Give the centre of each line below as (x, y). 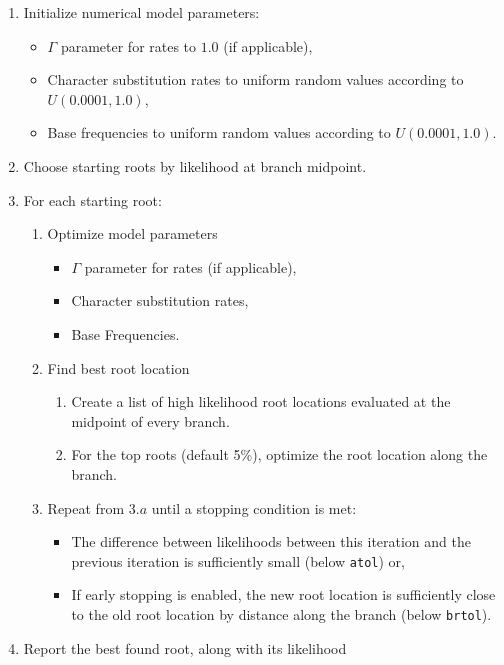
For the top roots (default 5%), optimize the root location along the (279, 454)
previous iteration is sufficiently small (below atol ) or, (238, 560)
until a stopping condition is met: (254, 507)
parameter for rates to (128, 45)
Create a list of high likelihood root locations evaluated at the (261, 401)
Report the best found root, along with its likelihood (185, 647)
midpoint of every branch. (150, 420)
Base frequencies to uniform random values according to (219, 132)
